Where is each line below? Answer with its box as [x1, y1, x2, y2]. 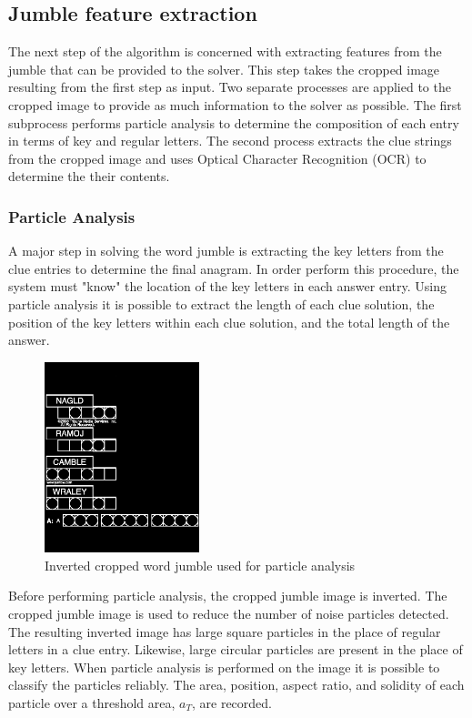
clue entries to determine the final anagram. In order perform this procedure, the [8, 258, 459, 278]
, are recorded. [191, 693, 272, 712]
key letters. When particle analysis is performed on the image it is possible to [8, 657, 440, 676]
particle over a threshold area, [8, 693, 176, 712]
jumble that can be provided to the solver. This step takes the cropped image [8, 59, 440, 78]
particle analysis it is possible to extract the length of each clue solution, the [8, 294, 435, 313]
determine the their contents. [8, 167, 170, 186]
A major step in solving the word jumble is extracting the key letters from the [8, 241, 444, 260]
